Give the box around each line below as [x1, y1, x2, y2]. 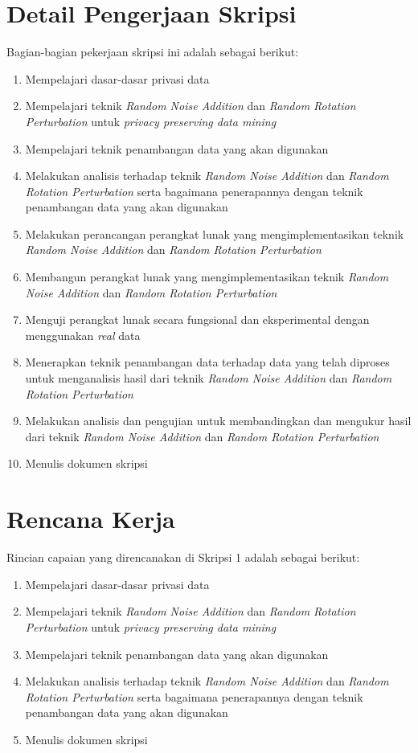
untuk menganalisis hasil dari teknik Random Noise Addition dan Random [25, 370, 392, 387]
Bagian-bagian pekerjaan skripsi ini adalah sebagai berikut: [6, 43, 299, 60]
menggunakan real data [25, 326, 141, 343]
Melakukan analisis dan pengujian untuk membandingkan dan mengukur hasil [25, 412, 412, 429]
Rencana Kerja [6, 502, 175, 535]
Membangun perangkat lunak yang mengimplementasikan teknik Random [25, 268, 389, 285]
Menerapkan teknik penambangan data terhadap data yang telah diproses [25, 354, 390, 370]
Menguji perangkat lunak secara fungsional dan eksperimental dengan [25, 311, 370, 328]
